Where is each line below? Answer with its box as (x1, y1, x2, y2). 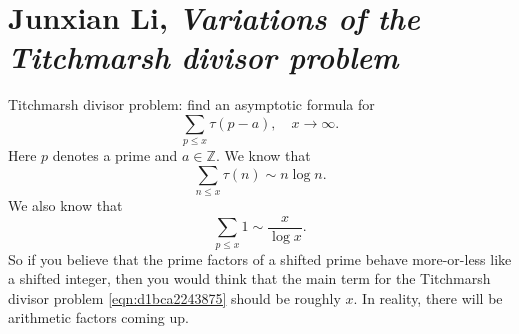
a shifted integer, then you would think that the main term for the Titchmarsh (8, 268, 491, 289)
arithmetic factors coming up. (8, 307, 189, 328)
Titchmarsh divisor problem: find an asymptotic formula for (8, 94, 375, 115)
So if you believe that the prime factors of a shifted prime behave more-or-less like (8, 248, 512, 269)
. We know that (215, 145, 311, 166)
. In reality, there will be (353, 287, 503, 308)
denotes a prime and (52, 145, 178, 166)
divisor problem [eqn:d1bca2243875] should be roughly (8, 287, 341, 308)
